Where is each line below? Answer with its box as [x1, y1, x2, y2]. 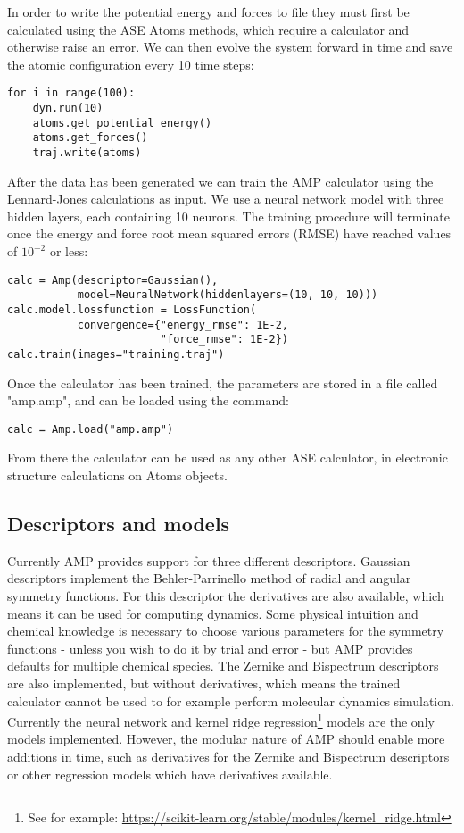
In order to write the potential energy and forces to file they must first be [7, 3, 410, 21]
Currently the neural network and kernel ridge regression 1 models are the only [7, 710, 435, 730]
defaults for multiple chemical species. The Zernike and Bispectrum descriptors [7, 656, 439, 675]
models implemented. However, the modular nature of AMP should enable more [7, 729, 445, 748]
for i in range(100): [7, 87, 136, 100]
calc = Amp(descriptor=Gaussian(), [7, 273, 219, 287]
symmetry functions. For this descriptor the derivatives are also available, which [7, 586, 444, 604]
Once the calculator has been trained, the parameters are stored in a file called [7, 373, 438, 392]
